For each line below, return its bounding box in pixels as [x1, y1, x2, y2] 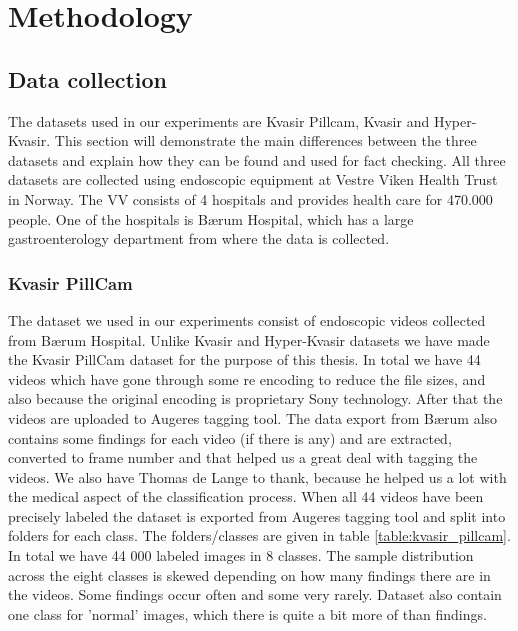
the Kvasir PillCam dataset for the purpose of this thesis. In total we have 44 [8, 349, 481, 370]
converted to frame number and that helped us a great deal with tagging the [8, 447, 478, 468]
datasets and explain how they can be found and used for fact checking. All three [8, 149, 506, 170]
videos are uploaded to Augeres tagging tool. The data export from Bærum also [8, 407, 498, 428]
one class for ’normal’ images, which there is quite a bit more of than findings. [8, 603, 487, 624]
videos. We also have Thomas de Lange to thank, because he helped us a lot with [8, 466, 507, 487]
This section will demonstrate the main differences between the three [54, 130, 477, 151]
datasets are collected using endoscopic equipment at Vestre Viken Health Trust [8, 169, 498, 190]
